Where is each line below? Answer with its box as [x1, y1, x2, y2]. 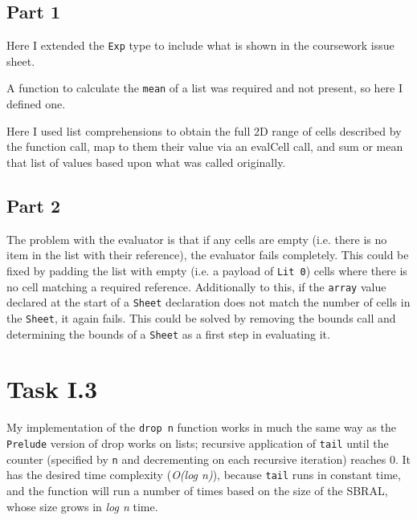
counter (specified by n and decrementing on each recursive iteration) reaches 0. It [6, 450, 411, 467]
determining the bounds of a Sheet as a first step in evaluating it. [6, 325, 330, 342]
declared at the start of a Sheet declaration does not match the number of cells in [6, 294, 411, 311]
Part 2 [6, 193, 61, 217]
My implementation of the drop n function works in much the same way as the [6, 419, 396, 436]
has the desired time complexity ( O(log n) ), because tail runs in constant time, [6, 466, 401, 483]
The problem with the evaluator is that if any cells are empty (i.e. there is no [6, 230, 387, 247]
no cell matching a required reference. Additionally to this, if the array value [6, 278, 386, 295]
